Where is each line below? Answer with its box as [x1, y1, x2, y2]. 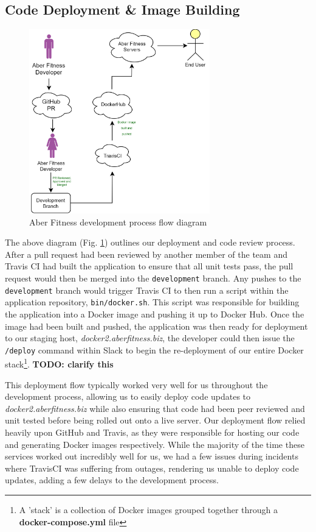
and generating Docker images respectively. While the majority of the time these [5, 438, 304, 450]
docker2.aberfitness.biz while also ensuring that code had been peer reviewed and [5, 402, 305, 414]
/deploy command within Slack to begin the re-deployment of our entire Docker [5, 343, 304, 356]
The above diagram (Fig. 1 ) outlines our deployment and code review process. [5, 236, 295, 249]
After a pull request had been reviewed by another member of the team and [5, 247, 287, 260]
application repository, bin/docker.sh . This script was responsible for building [5, 296, 300, 308]
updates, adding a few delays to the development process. [5, 473, 219, 486]
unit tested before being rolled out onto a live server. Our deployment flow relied [5, 414, 306, 427]
